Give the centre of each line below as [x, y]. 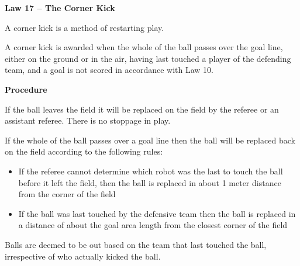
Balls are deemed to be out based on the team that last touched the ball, [136, 244]
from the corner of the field [67, 194]
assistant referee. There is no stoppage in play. [88, 120]
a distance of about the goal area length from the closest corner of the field [153, 225]
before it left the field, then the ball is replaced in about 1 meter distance [150, 182]
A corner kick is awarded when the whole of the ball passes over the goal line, [144, 47]
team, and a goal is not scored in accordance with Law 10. [109, 70]
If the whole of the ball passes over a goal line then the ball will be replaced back [150, 140]
